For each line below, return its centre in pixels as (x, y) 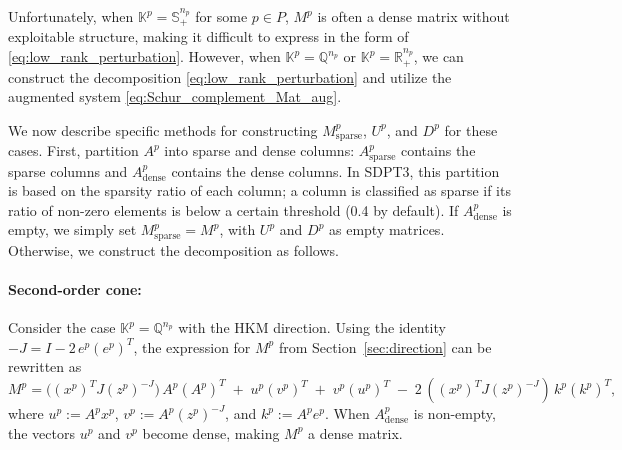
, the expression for (192, 346)
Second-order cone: (75, 289)
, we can (438, 56)
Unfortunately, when (71, 16)
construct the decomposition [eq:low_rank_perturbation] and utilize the (230, 76)
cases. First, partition (73, 150)
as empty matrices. (387, 229)
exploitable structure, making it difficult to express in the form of (208, 36)
